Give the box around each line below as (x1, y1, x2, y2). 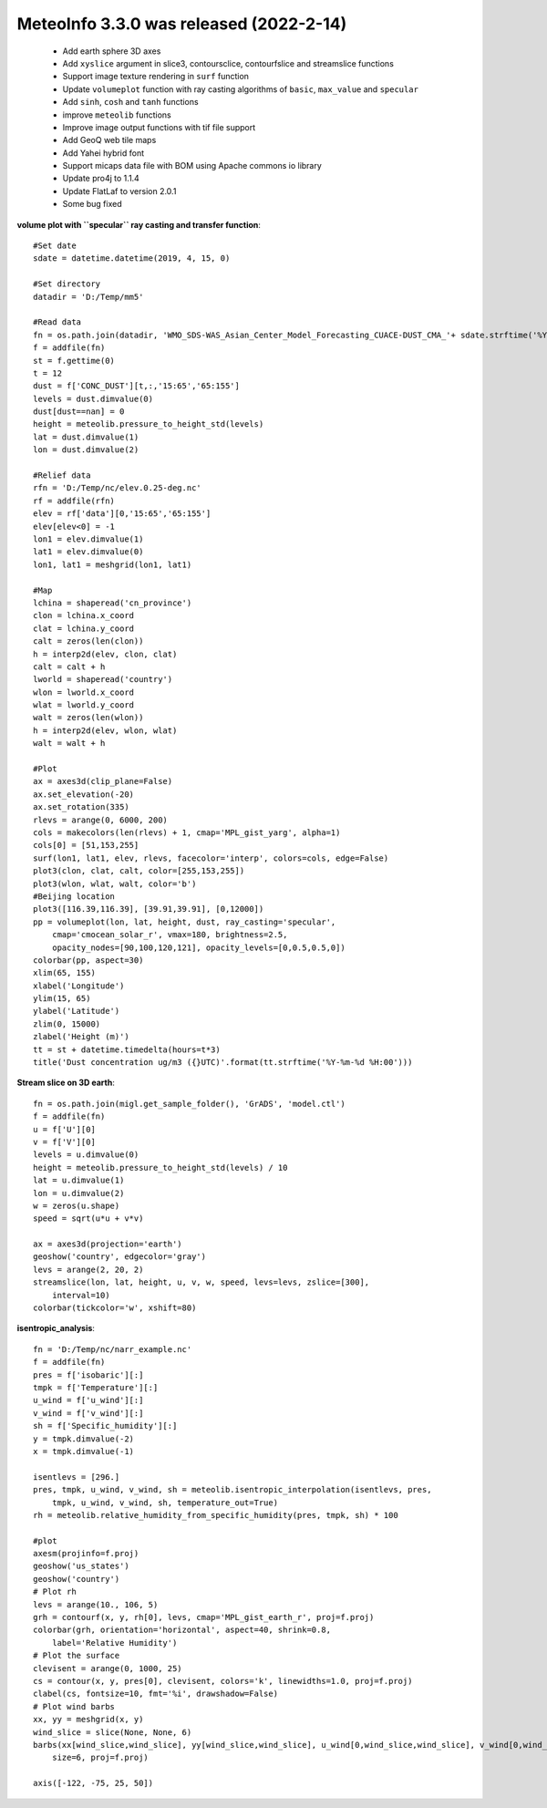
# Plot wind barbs (33, 1701, 116, 1711)
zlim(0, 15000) (33, 1018, 101, 1029)
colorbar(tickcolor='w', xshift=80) (33, 1303, 197, 1313)
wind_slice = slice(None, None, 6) (33, 1727, 192, 1737)
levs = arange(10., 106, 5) (33, 1599, 159, 1609)
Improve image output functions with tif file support (62, 121, 256, 132)
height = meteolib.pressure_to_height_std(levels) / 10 (33, 1162, 288, 1173)
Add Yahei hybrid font (62, 147, 145, 159)
